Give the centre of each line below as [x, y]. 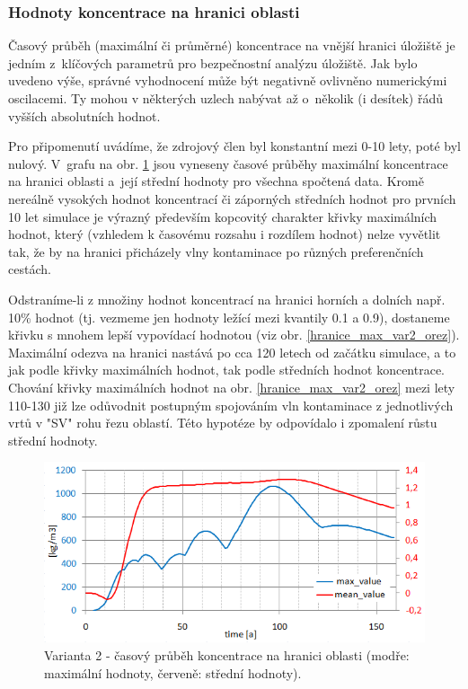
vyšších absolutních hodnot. [84, 115]
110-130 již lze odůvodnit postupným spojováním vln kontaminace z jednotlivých [231, 405]
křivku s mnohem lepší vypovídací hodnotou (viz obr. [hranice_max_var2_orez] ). [234, 335]
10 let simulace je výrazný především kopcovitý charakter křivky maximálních [223, 216]
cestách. [30, 269]
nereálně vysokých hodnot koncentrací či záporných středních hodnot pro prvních [232, 198]
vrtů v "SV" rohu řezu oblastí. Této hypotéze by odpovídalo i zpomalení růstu [223, 423]
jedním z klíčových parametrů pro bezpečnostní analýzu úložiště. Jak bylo [213, 62]
